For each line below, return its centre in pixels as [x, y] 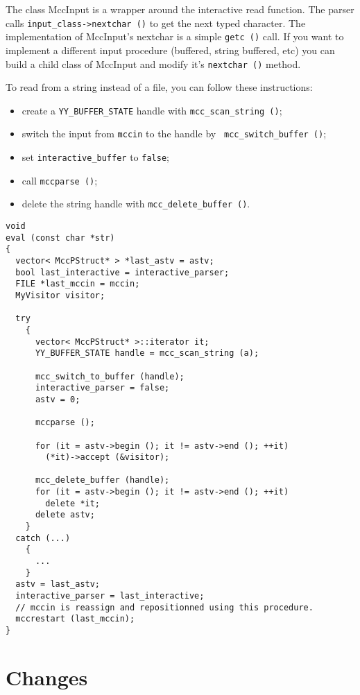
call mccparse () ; [60, 180]
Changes [47, 677]
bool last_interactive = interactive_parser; [122, 272]
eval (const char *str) [60, 238]
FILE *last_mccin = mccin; [78, 284]
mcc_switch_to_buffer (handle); [110, 376]
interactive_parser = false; [102, 388]
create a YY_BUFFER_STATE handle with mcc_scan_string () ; [152, 110]
